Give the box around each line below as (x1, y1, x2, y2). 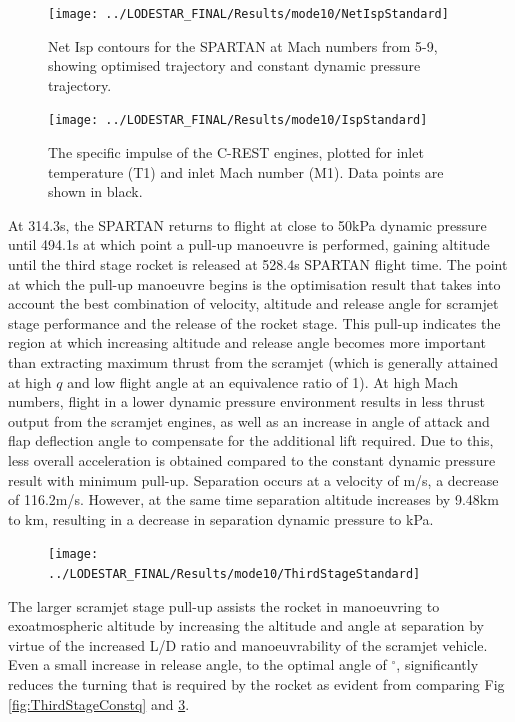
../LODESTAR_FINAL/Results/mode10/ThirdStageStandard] (48, 567, 421, 582)
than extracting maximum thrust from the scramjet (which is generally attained (8, 352, 499, 373)
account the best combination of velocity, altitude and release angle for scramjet (8, 293, 499, 314)
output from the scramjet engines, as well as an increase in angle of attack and (8, 410, 490, 431)
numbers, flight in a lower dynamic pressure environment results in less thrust (8, 391, 485, 412)
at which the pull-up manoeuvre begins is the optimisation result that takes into (8, 273, 501, 294)
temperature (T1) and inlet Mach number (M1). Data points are (48, 161, 444, 182)
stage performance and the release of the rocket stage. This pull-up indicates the (8, 312, 501, 333)
